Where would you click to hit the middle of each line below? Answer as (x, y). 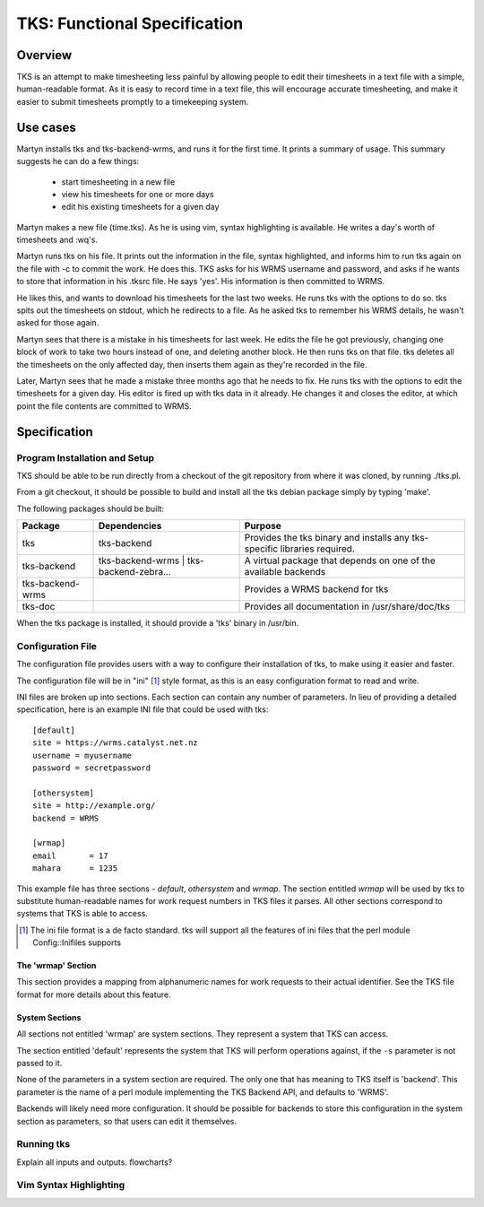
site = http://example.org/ (94, 806)
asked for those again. (58, 323)
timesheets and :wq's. (57, 240)
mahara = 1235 (75, 868)
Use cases (46, 127)
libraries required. (318, 549)
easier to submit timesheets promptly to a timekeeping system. (133, 101)
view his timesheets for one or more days (138, 194)
